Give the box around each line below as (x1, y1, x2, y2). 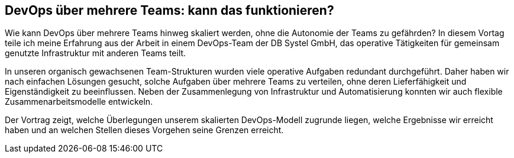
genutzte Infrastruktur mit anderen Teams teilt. (5, 48, 186, 59)
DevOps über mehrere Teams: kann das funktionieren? (5, 3, 334, 18)
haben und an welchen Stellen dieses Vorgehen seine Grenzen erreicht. (5, 125, 284, 136)
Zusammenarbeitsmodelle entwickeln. (5, 96, 153, 107)
